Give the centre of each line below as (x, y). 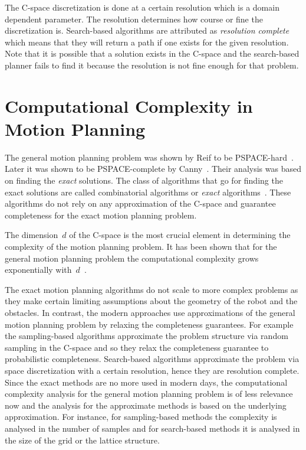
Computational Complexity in (129, 105)
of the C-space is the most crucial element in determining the (180, 235)
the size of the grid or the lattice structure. (82, 440)
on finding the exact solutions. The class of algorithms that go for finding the (144, 180)
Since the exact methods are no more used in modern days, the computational (146, 382)
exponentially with (38, 270)
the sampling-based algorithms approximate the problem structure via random (147, 336)
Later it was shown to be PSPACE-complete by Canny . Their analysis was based (153, 169)
